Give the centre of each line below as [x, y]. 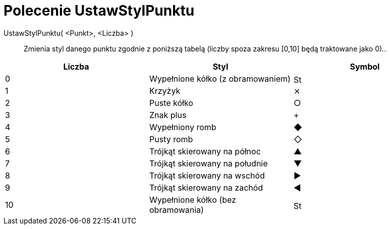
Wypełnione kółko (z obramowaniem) [220, 78]
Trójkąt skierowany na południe [208, 163]
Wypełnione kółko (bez [192, 199]
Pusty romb [171, 139]
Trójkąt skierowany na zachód [206, 187]
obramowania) [176, 210]
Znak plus [168, 115]
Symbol [365, 66]
